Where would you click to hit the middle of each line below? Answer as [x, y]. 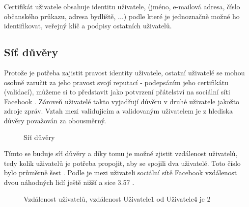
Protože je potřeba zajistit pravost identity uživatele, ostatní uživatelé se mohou [124, 72]
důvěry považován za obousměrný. [55, 120]
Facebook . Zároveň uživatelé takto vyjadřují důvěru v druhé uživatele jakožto [122, 101]
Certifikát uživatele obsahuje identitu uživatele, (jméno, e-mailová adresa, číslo [122, 6]
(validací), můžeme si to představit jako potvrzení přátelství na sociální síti [117, 92]
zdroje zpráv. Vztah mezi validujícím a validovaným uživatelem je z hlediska [119, 111]
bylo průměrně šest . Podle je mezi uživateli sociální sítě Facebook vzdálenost [121, 172]
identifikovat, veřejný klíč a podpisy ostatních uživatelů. [88, 26]
